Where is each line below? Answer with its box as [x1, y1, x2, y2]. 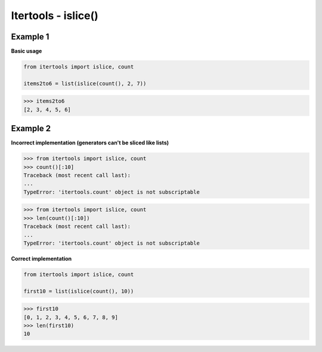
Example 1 [11, 32, 49, 42]
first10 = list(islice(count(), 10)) [23, 288, 134, 295]
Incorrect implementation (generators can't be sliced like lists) [11, 139, 169, 146]
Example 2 [11, 123, 51, 134]
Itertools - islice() [11, 9, 98, 22]
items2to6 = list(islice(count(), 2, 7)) [23, 80, 147, 87]
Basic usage [11, 48, 42, 55]
